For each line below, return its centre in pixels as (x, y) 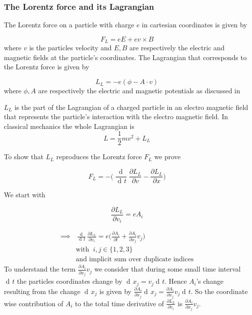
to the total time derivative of (119, 303)
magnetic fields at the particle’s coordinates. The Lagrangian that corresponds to (125, 57)
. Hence (176, 281)
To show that (24, 157)
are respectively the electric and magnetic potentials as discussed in (139, 91)
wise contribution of (34, 303)
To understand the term (40, 269)
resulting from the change (42, 291)
